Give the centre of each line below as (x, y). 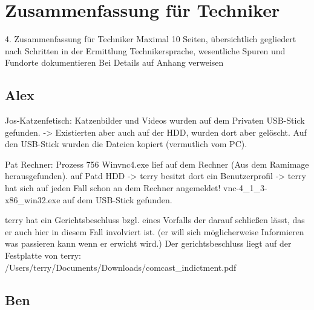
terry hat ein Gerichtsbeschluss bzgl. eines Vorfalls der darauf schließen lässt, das (155, 220)
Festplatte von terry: (43, 255)
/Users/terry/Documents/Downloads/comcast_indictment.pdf (121, 267)
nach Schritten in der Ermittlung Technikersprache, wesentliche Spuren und (145, 50)
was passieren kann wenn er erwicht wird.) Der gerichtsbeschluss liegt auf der (148, 243)
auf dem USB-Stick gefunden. (118, 199)
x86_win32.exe (33, 199)
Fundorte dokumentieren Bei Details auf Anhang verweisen (114, 62)
